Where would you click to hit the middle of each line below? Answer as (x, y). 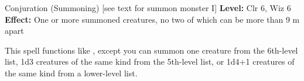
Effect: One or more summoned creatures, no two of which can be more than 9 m (152, 19)
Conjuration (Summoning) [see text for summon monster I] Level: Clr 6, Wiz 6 (148, 8)
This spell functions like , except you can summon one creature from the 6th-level (151, 50)
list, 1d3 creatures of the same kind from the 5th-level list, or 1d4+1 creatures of (150, 61)
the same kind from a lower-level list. (71, 73)
